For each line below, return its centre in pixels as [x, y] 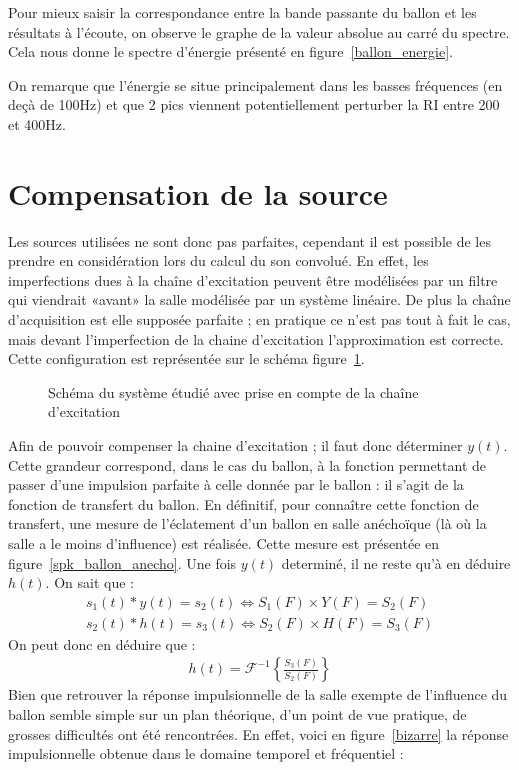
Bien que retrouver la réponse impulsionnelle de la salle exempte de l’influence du [258, 694]
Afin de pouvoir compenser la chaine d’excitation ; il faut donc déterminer [235, 445]
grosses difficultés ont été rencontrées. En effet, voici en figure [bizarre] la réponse [258, 733]
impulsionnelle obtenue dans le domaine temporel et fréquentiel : [206, 753]
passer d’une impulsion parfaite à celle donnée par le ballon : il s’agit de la [236, 484]
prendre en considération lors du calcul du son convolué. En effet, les [218, 260]
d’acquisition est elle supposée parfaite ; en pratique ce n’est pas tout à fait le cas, [259, 319]
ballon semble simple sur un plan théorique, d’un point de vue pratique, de [237, 714]
